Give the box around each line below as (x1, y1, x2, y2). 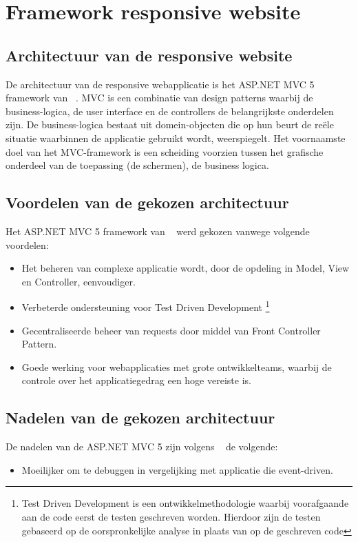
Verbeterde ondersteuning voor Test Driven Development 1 (21, 298, 270, 314)
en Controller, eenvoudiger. (21, 274, 136, 288)
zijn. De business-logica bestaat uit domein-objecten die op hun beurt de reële (6, 117, 334, 132)
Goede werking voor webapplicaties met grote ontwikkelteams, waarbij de (21, 359, 332, 374)
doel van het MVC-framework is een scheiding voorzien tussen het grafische (6, 144, 324, 159)
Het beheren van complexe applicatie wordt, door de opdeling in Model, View (21, 261, 350, 275)
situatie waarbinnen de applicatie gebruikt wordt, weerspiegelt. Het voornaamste (6, 130, 346, 145)
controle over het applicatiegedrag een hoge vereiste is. (21, 373, 251, 388)
